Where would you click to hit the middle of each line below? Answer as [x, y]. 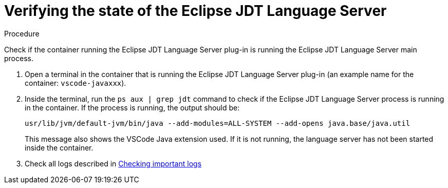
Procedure [22, 33]
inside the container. [59, 147]
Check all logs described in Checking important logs [113, 163]
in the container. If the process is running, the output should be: [132, 107]
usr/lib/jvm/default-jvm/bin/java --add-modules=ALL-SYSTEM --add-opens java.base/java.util [218, 123]
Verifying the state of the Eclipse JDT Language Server [195, 11]
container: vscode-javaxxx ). [76, 83]
